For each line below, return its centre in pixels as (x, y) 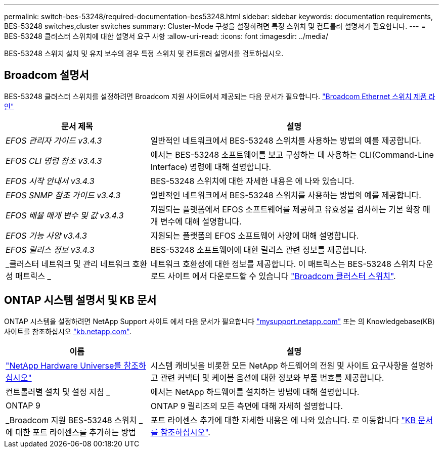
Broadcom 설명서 (47, 75)
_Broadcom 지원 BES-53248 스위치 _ (74, 420)
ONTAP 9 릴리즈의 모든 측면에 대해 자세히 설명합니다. (247, 406)
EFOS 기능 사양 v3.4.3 (46, 235)
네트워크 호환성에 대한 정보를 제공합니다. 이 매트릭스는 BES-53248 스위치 (283, 264)
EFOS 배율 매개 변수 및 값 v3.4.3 (65, 215)
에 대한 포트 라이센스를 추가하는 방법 (71, 432)
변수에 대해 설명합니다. (201, 221)
